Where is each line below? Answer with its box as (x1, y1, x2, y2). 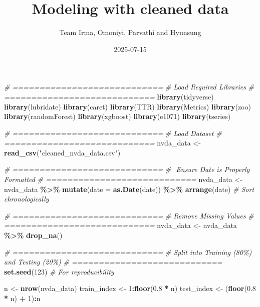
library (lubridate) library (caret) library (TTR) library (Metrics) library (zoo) (4, 101, 251, 111)
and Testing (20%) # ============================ (4, 256, 222, 267)
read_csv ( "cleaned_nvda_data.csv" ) (4, 147, 121, 157)
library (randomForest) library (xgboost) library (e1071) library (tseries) (4, 111, 231, 121)
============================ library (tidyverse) (4, 91, 214, 101)
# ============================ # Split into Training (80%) (4, 246, 252, 257)
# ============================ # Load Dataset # (4, 127, 222, 138)
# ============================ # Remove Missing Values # (4, 210, 254, 220)
